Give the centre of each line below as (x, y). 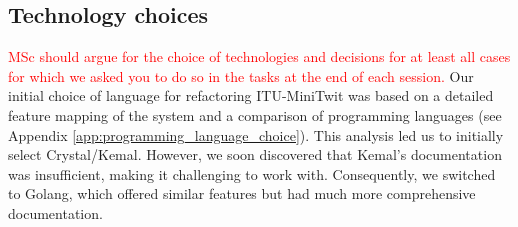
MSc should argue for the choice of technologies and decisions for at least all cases (259, 56)
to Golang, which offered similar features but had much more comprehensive (242, 193)
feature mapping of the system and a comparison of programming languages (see (255, 114)
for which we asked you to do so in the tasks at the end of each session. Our (241, 75)
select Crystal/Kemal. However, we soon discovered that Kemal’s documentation (255, 154)
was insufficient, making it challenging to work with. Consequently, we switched (252, 173)
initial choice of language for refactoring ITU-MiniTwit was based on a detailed (251, 95)
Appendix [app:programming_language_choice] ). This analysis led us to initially (256, 134)
